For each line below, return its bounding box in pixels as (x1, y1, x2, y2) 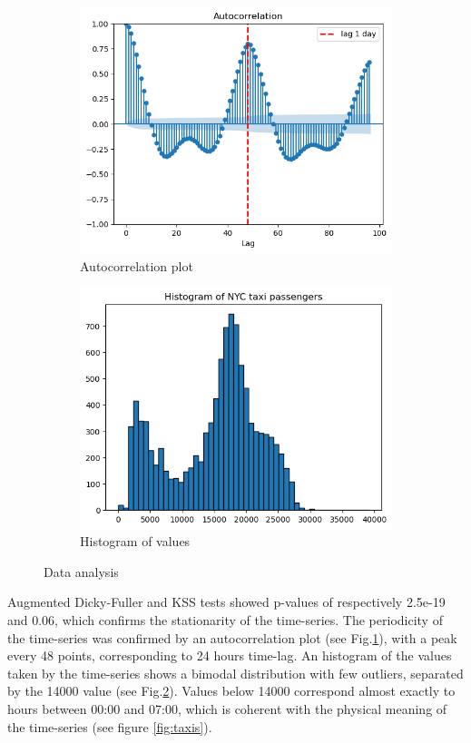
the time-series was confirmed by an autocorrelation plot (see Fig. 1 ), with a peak (7, 628, 457, 647)
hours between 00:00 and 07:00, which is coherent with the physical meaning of (7, 699, 447, 719)
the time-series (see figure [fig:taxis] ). (7, 717, 212, 736)
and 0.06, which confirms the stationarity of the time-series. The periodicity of (7, 611, 443, 630)
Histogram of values (80, 532, 191, 551)
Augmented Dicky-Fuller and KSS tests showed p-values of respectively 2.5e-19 (7, 592, 446, 611)
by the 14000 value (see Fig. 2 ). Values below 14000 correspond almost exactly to (7, 681, 456, 700)
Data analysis (44, 562, 119, 581)
